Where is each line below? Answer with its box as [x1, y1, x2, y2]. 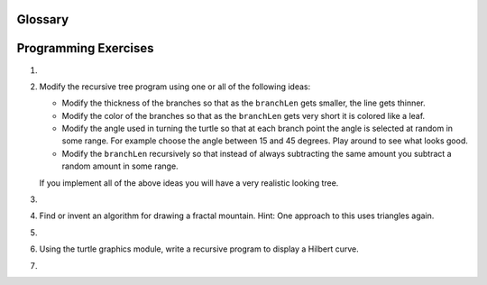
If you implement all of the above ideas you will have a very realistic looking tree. [39, 177, 339, 188]
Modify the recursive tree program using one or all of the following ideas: [39, 81, 311, 92]
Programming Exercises [16, 41, 154, 56]
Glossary [16, 12, 69, 27]
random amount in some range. [61, 161, 179, 171]
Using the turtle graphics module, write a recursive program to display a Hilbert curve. [39, 244, 360, 254]
